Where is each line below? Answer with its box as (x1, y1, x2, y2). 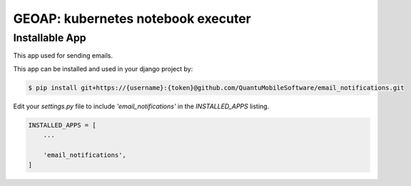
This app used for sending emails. (13, 51, 113, 60)
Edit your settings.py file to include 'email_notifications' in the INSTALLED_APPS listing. (13, 102, 270, 110)
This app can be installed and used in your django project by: (13, 64, 193, 73)
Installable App (13, 31, 86, 44)
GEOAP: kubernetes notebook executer (13, 11, 251, 26)
